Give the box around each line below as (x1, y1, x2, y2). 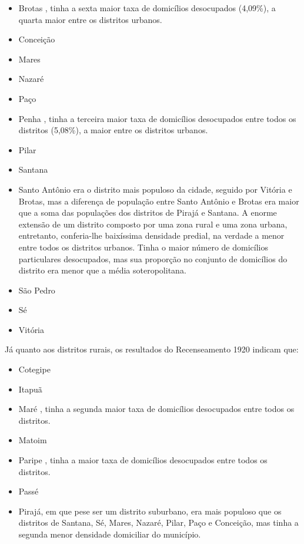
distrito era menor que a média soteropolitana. (18, 264, 186, 276)
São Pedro (18, 283, 55, 296)
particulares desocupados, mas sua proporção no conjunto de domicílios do (18, 252, 288, 265)
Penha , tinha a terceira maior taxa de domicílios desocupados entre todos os (18, 112, 296, 124)
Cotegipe (18, 363, 51, 375)
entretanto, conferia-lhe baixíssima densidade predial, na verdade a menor (18, 229, 285, 242)
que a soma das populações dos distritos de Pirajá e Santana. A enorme (18, 206, 277, 219)
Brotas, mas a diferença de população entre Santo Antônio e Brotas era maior (18, 194, 299, 207)
